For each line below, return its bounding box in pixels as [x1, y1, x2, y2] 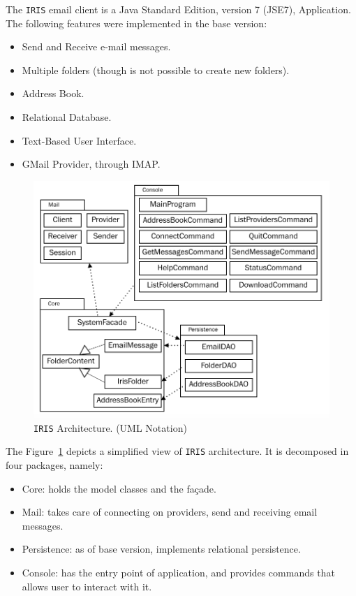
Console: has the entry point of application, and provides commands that [22, 565, 335, 579]
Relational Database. [22, 110, 112, 124]
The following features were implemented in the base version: [6, 15, 267, 30]
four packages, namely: [6, 458, 103, 472]
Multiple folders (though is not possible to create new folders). [22, 62, 290, 77]
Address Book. [22, 86, 84, 101]
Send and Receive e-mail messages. [22, 39, 171, 54]
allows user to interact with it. [22, 579, 152, 593]
